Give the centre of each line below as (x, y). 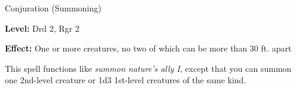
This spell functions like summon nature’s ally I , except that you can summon (148, 68)
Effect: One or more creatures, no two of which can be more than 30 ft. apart (148, 48)
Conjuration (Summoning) (53, 8)
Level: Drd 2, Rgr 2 (42, 28)
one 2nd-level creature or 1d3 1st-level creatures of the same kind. (126, 80)
